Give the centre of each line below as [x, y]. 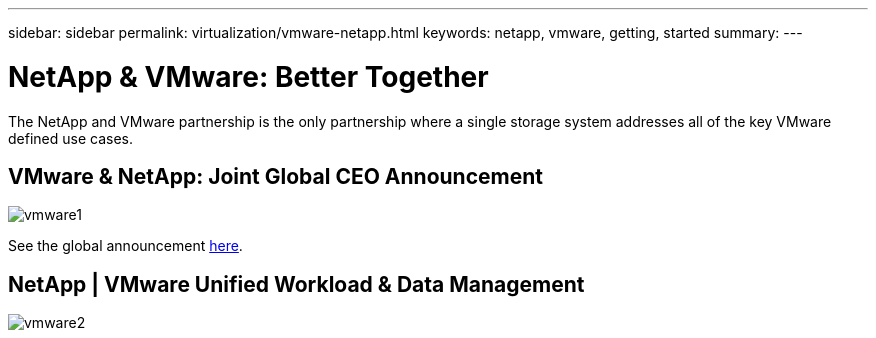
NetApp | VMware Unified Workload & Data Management [296, 284]
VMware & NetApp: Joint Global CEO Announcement [275, 176]
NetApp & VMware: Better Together [248, 76]
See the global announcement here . [125, 246]
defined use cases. [70, 138]
